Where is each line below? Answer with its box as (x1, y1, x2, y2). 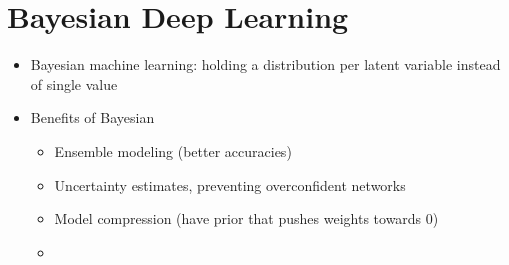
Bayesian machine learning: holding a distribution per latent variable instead (30, 54, 501, 75)
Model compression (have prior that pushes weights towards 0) (54, 208, 439, 229)
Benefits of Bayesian (30, 107, 155, 128)
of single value (30, 73, 118, 94)
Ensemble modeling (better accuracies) (54, 140, 292, 161)
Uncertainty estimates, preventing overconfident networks (54, 174, 406, 195)
